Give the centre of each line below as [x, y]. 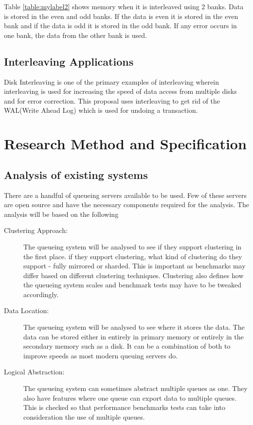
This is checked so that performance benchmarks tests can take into [125, 407]
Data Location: [27, 310]
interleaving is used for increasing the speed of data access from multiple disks [120, 91]
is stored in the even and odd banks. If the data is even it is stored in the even [121, 16]
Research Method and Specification [125, 144]
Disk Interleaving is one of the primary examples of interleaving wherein [112, 81]
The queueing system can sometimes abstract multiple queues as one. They [136, 388]
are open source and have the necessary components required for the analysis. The [126, 204]
